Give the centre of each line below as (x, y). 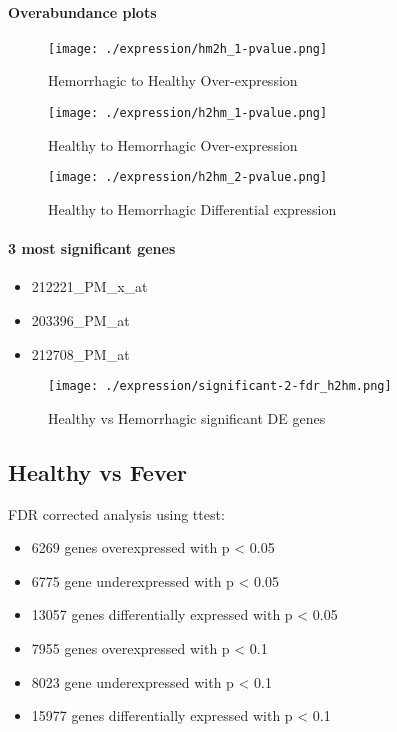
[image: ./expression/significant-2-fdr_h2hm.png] (220, 386)
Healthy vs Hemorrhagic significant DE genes (187, 417)
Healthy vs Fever (98, 471)
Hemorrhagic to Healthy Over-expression (173, 80)
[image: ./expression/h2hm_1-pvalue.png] (188, 113)
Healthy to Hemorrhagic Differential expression (192, 208)
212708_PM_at (80, 353)
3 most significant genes (92, 248)
